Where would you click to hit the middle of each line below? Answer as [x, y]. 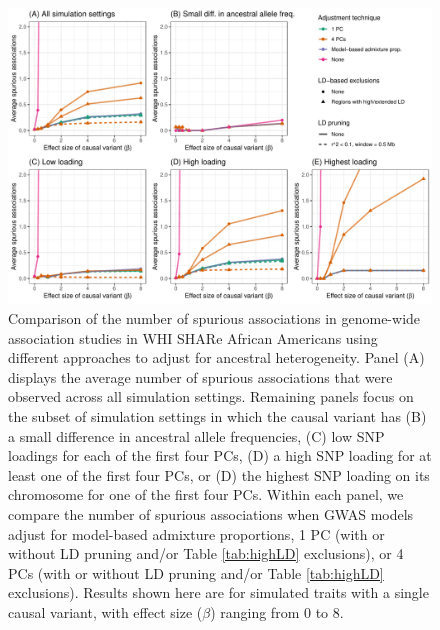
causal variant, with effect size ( [105, 611]
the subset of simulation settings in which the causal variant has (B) [217, 416]
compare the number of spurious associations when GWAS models [211, 514]
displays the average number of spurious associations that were [200, 376]
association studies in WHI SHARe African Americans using [193, 337]
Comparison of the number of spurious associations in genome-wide [214, 318]
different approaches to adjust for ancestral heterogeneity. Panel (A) [216, 357]
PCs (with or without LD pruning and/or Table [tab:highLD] [196, 572]
